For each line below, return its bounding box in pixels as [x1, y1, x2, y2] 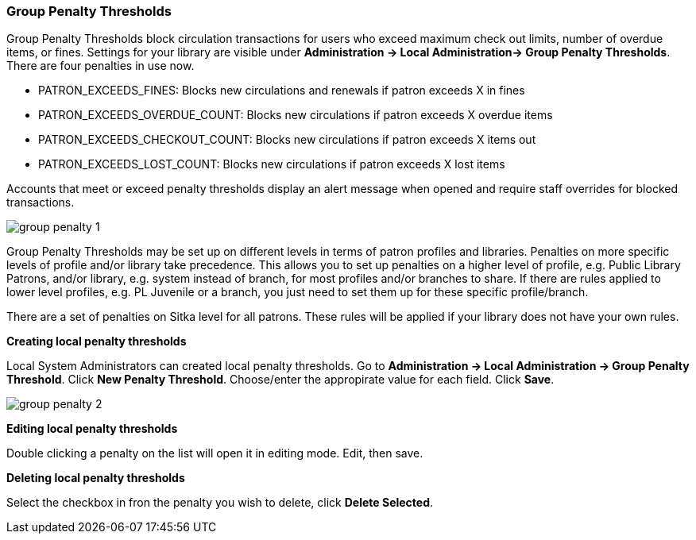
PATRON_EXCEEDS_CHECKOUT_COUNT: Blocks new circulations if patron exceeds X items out [38, 133, 536, 147]
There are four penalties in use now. [6, 59, 195, 73]
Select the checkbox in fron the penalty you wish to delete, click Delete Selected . [6, 496, 434, 510]
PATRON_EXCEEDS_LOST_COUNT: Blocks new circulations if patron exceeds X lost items [38, 157, 505, 172]
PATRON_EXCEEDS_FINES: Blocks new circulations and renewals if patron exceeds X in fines [38, 83, 525, 98]
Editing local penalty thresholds [6, 422, 178, 436]
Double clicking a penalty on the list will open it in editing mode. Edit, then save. [6, 446, 423, 461]
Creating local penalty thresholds [6, 334, 187, 349]
